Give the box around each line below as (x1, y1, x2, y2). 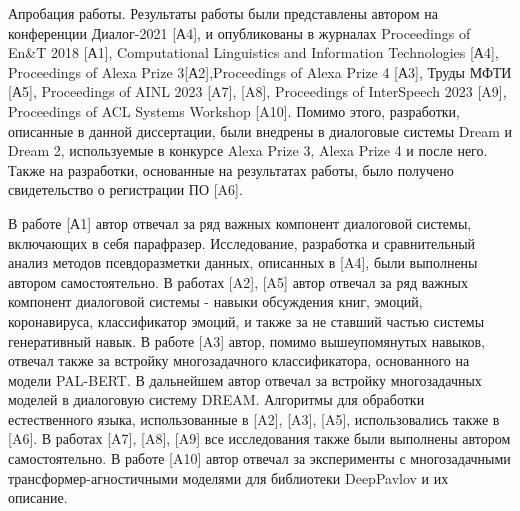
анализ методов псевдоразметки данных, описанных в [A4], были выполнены (8, 252, 478, 273)
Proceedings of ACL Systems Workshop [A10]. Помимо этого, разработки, (8, 100, 460, 121)
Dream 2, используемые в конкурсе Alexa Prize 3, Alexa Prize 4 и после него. (8, 140, 488, 161)
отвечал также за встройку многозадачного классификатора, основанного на (8, 350, 470, 371)
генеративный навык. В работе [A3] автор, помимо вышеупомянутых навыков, (8, 330, 486, 351)
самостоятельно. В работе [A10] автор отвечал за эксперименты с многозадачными (8, 448, 511, 469)
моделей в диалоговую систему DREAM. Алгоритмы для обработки (8, 389, 425, 410)
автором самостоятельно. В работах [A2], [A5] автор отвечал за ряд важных (8, 271, 468, 292)
